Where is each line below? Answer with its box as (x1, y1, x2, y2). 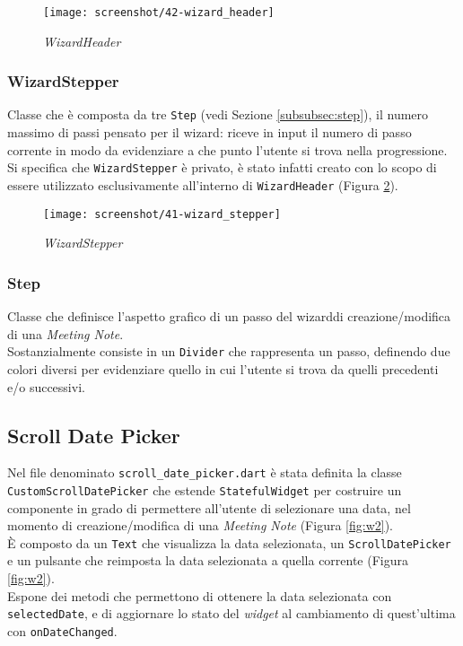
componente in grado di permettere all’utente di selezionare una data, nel (7, 498, 411, 517)
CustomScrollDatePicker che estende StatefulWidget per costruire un (7, 480, 402, 499)
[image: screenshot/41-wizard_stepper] (43, 207, 281, 221)
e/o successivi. (7, 377, 85, 396)
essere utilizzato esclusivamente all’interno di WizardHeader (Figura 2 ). (7, 175, 398, 194)
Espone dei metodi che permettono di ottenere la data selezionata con (7, 586, 392, 605)
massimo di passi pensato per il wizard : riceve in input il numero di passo (7, 123, 412, 142)
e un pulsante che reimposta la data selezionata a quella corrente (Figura (7, 551, 409, 570)
